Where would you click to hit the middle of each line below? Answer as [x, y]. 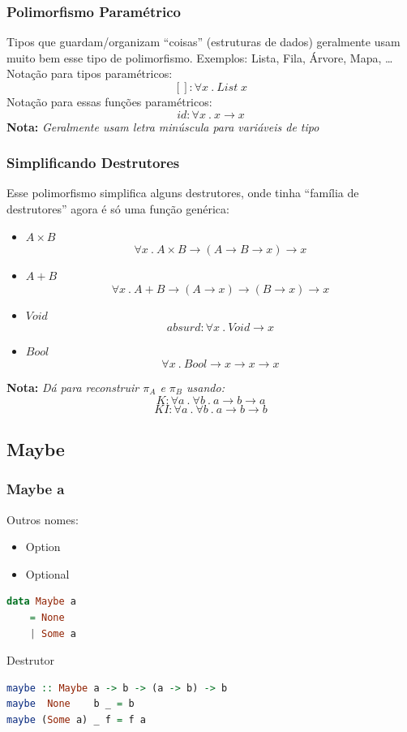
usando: [206, 387]
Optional [47, 573]
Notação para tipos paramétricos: [90, 73]
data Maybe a [41, 602]
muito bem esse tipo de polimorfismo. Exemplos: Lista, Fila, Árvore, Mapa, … [200, 57]
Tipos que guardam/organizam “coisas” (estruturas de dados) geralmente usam [203, 42]
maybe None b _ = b [71, 704]
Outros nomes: [43, 519]
